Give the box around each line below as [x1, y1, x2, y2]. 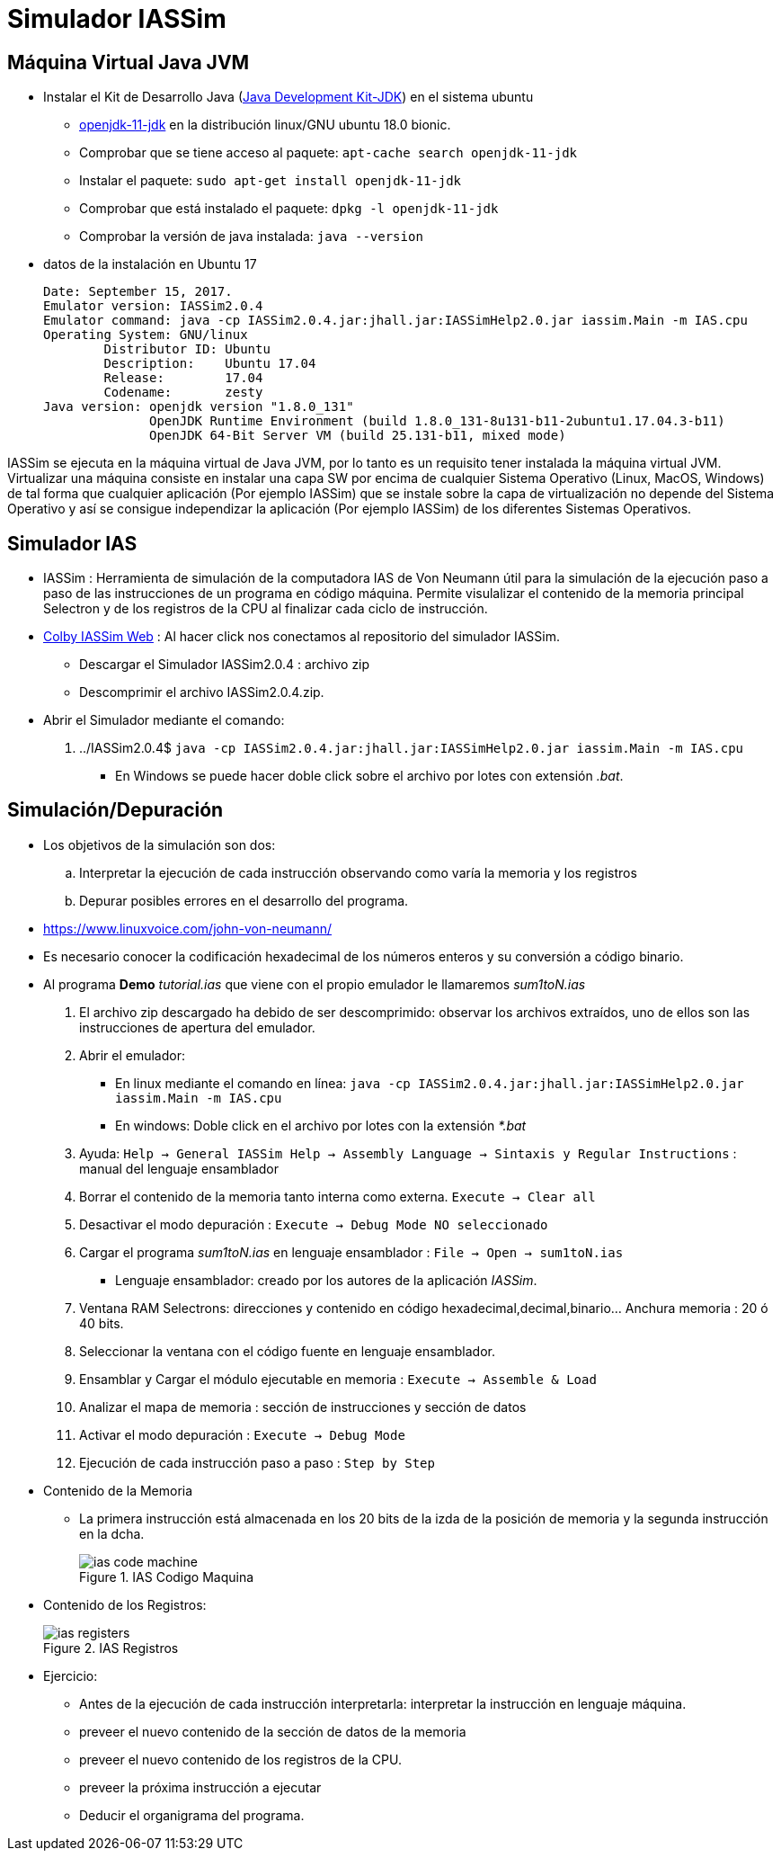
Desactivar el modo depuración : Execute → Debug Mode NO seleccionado [79, 1216, 548, 1232]
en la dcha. [79, 1525, 145, 1541]
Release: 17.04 [103, 371, 263, 386]
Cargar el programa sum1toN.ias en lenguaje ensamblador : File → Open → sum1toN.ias [79, 1244, 624, 1260]
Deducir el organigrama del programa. [79, 1807, 305, 1823]
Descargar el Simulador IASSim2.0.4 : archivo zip [79, 657, 370, 673]
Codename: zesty [103, 385, 263, 400]
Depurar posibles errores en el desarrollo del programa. [79, 892, 409, 908]
